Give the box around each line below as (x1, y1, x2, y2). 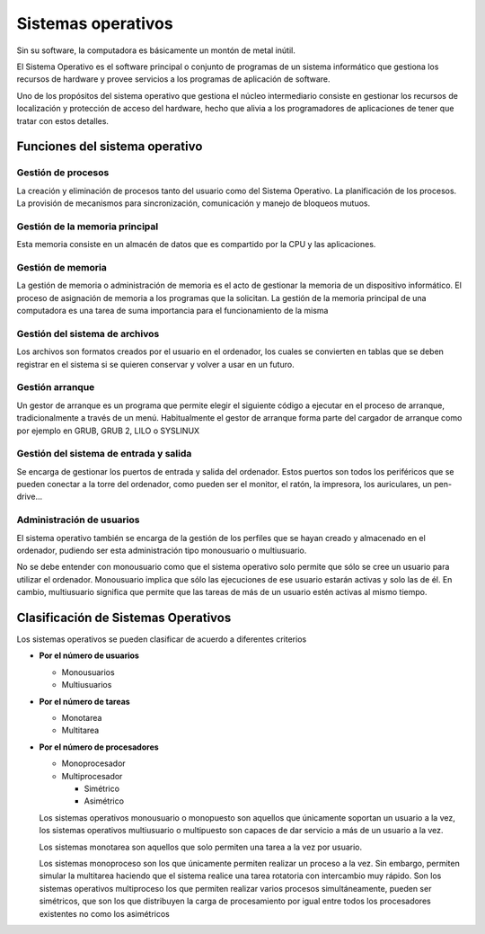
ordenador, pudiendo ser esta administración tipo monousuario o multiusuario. (16, 545, 307, 556)
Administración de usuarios (16, 513, 140, 526)
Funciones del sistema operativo (16, 139, 203, 155)
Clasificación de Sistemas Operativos (16, 610, 232, 625)
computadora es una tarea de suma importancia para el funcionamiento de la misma (16, 306, 329, 316)
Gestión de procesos (16, 166, 110, 179)
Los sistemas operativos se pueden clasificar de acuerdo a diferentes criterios (16, 634, 307, 645)
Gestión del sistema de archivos (16, 327, 160, 340)
